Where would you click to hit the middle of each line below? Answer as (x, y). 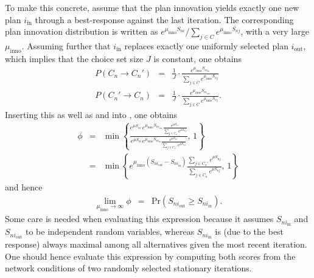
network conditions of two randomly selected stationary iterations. (128, 268)
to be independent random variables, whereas (110, 231)
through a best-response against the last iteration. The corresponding (164, 19)
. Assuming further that (66, 45)
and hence (24, 187)
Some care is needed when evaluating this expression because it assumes (139, 219)
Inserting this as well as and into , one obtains (91, 115)
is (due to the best (249, 231)
